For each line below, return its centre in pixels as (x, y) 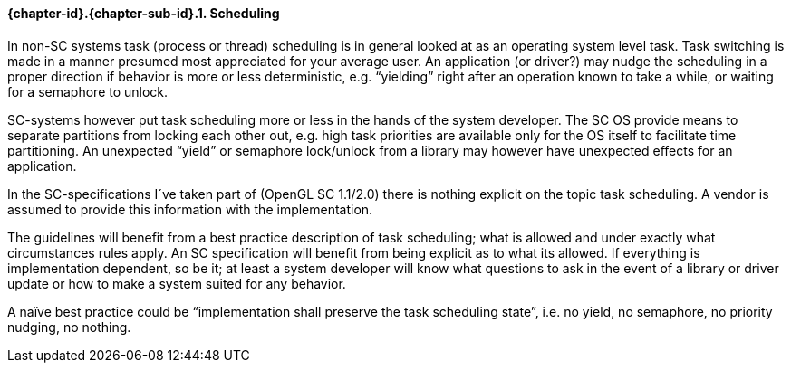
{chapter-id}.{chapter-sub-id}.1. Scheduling (144, 13)
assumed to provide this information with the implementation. (190, 209)
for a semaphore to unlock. (88, 91)
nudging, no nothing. (69, 327)
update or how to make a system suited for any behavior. (177, 283)
